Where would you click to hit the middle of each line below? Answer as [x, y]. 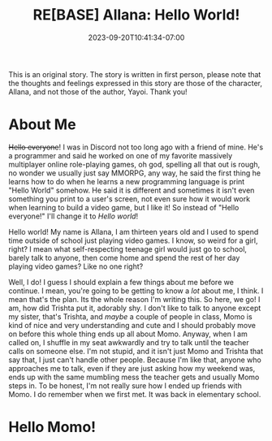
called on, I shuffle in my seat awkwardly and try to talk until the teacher [129, 342]
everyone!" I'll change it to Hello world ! [73, 216]
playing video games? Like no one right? [76, 266]
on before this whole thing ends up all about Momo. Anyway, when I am [128, 334]
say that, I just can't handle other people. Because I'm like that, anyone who [135, 360]
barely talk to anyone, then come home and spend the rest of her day [124, 257]
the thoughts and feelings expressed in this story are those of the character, [135, 83]
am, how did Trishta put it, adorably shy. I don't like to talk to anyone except [135, 308]
